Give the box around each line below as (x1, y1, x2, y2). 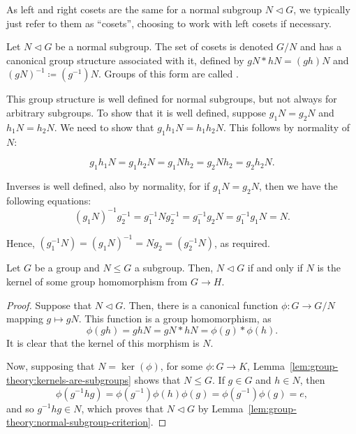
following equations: (6, 193, 91, 207)
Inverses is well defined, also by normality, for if (6, 178, 210, 193)
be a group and (34, 260, 100, 275)
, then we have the (258, 178, 338, 193)
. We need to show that (54, 119, 154, 134)
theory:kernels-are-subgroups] (6, 372, 131, 387)
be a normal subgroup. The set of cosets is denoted (55, 39, 274, 54)
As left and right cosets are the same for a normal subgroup (6, 2, 262, 16)
